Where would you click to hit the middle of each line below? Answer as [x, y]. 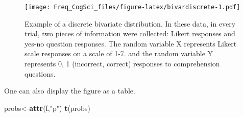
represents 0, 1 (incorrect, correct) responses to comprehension [122, 64]
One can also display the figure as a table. [70, 91]
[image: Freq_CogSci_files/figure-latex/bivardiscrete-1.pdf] [132, 7]
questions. [40, 73]
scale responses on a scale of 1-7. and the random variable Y [119, 53]
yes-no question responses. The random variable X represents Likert [131, 43]
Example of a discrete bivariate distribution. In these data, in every [130, 23]
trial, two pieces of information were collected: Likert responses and [130, 33]
